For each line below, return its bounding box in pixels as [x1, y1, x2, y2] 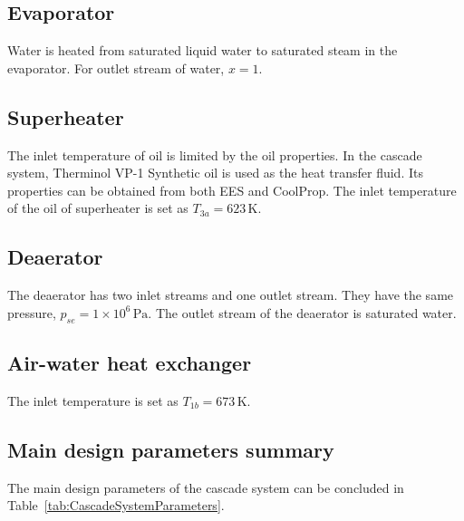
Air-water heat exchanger [7, 348, 252, 376]
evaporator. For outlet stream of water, [7, 58, 225, 77]
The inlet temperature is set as [7, 391, 179, 410]
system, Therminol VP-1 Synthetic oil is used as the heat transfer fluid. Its [7, 163, 423, 182]
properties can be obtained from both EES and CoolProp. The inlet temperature [7, 180, 457, 199]
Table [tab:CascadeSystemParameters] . [7, 496, 225, 515]
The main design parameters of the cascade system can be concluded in [7, 478, 404, 497]
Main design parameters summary [7, 435, 334, 463]
